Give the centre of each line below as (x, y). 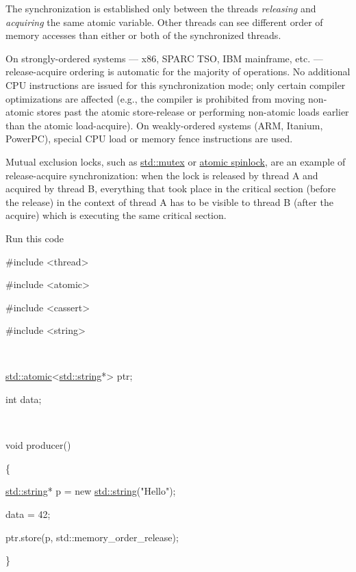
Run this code (35, 238)
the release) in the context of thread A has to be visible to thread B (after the (169, 201)
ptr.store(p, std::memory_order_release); (92, 537)
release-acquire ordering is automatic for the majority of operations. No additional (178, 71)
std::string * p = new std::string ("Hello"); (91, 491)
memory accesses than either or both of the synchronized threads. (143, 35)
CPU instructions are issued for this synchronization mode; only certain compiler (176, 84)
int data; (24, 399)
